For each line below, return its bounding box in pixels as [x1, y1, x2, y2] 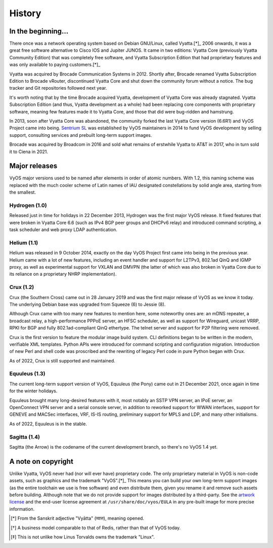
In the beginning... [9, 27, 69, 35]
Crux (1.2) [9, 284, 34, 291]
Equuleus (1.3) [9, 370, 45, 377]
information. [9, 506, 35, 512]
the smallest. [9, 189, 36, 195]
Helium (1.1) [9, 239, 38, 246]
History [9, 8, 41, 19]
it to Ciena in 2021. [9, 149, 48, 155]
